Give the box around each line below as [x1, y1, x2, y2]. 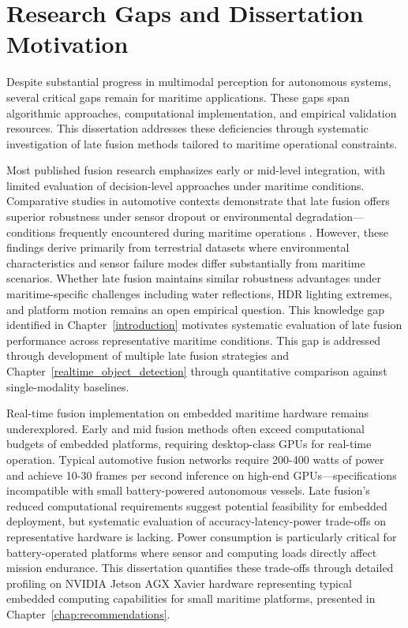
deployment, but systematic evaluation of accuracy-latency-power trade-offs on [6, 513, 386, 529]
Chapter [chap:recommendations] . [6, 605, 170, 622]
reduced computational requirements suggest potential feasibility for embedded [6, 497, 387, 514]
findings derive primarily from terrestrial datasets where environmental [6, 239, 350, 256]
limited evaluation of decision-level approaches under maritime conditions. [6, 177, 365, 193]
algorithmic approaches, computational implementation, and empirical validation [6, 104, 397, 121]
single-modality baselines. [6, 378, 129, 394]
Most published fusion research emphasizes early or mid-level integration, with [6, 162, 386, 178]
